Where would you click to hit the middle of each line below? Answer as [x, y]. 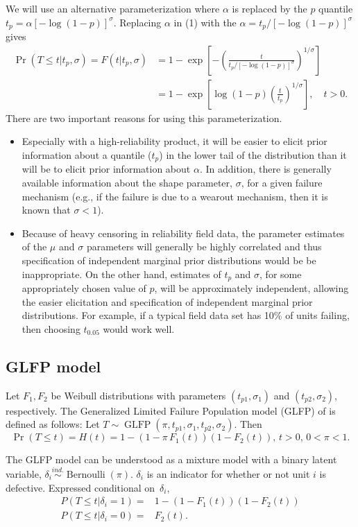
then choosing [51, 328]
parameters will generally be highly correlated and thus [204, 247]
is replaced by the [270, 8]
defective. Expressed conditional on [80, 487]
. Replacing [137, 22]
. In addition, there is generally [265, 169]
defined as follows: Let [53, 424]
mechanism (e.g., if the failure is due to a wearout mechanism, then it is [175, 196]
